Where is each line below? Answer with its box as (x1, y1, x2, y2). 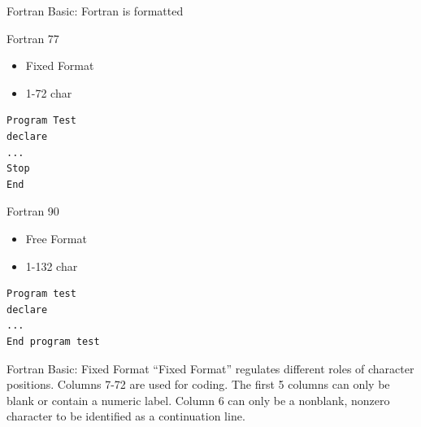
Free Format (25, 229, 87, 246)
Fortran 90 (7, 203, 59, 220)
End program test (7, 335, 100, 347)
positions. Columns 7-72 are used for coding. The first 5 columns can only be (7, 376, 390, 393)
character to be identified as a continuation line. (7, 407, 245, 425)
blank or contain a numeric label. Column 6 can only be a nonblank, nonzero (7, 391, 390, 408)
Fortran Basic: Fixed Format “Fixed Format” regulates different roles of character (7, 359, 414, 377)
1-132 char (25, 257, 78, 274)
